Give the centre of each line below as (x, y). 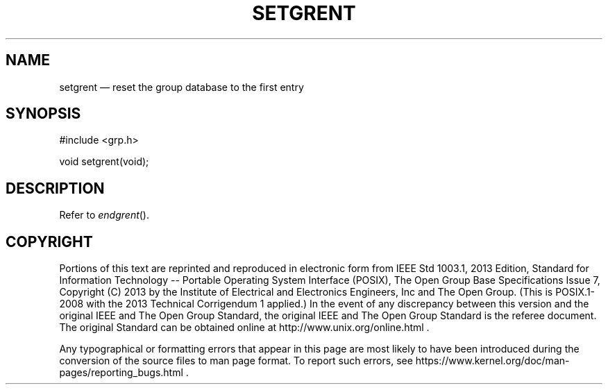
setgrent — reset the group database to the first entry (181, 87)
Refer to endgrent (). (104, 215)
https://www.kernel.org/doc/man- (492, 361)
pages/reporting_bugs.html (121, 373)
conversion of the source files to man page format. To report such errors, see (236, 361)
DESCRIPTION (55, 188)
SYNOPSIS (43, 114)
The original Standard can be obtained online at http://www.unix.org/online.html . (244, 328)
